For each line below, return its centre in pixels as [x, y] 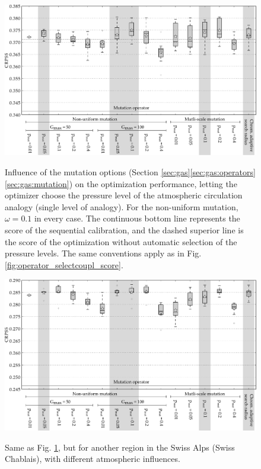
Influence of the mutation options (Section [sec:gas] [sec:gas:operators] [130, 172]
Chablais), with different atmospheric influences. [93, 459]
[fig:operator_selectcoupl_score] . [64, 264]
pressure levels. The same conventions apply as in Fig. [103, 253]
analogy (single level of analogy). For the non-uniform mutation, [122, 206]
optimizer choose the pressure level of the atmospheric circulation [124, 195]
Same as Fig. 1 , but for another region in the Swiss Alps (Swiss [120, 447]
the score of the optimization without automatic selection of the [121, 241]
